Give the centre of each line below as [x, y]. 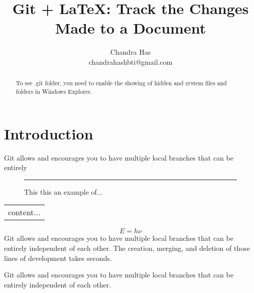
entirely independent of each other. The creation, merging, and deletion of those [127, 248]
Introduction [49, 133]
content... [24, 212]
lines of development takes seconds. [58, 258]
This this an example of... [63, 191]
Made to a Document [131, 28]
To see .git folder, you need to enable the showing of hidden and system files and [121, 83]
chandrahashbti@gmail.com [131, 61]
